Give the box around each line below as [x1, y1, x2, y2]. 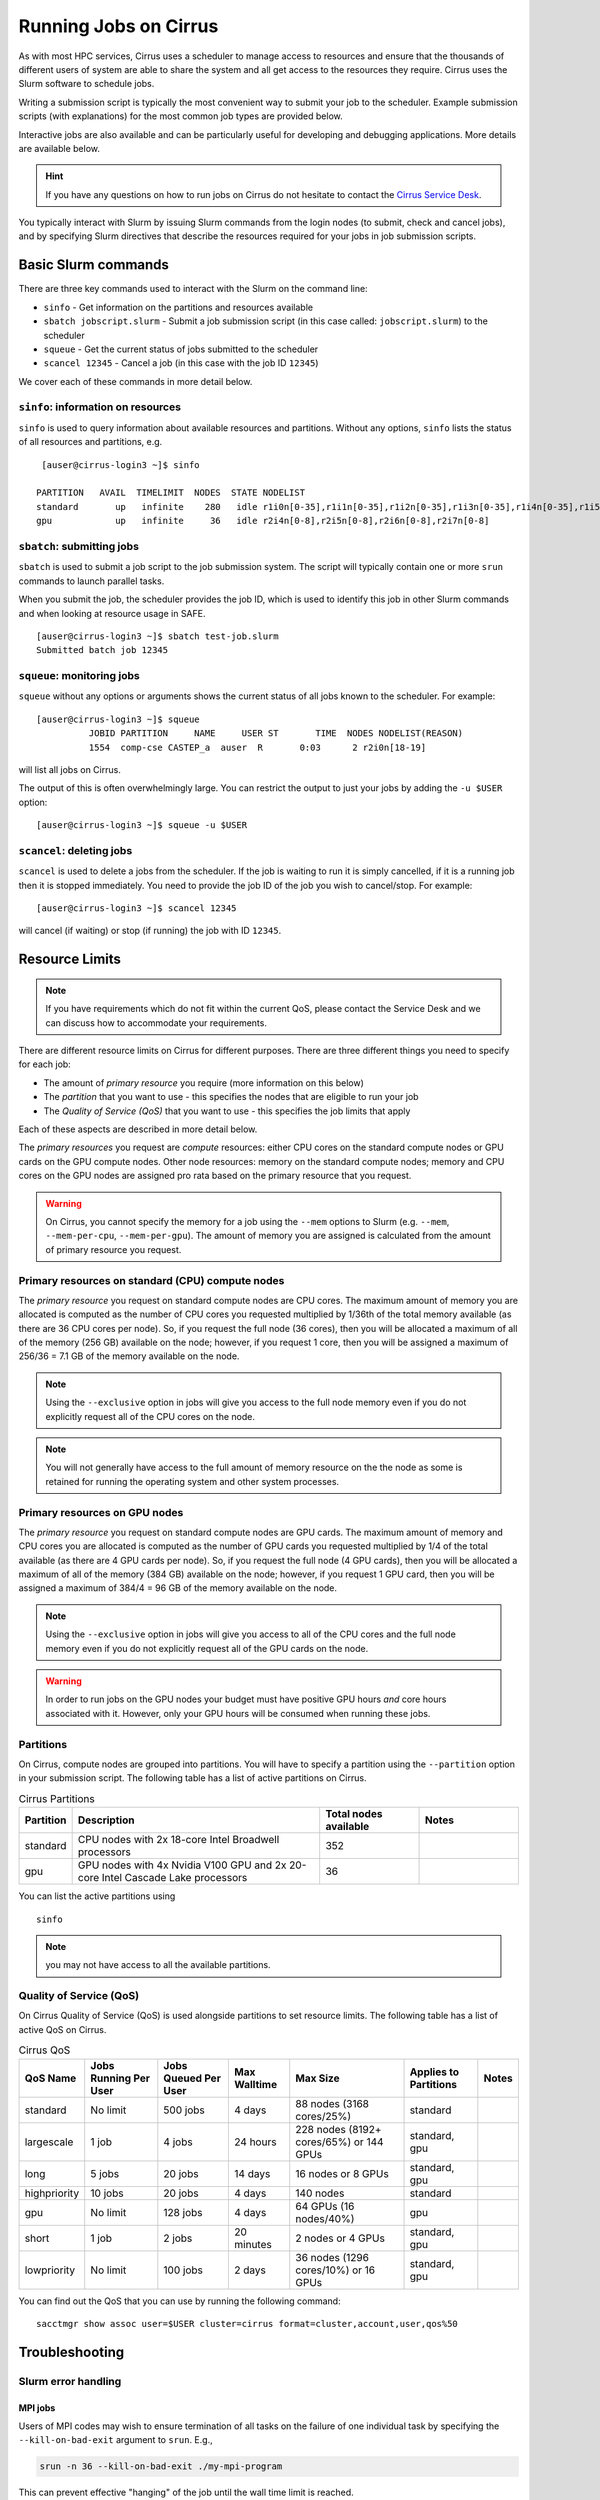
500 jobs [163, 2103, 205, 2117]
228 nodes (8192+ [295, 2122, 382, 2136]
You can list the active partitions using [18, 1890, 176, 1902]
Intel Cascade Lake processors [101, 1871, 248, 1885]
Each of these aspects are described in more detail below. [18, 1123, 258, 1135]
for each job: [18, 1058, 72, 1070]
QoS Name [24, 2071, 77, 2085]
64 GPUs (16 [295, 2199, 355, 2213]
